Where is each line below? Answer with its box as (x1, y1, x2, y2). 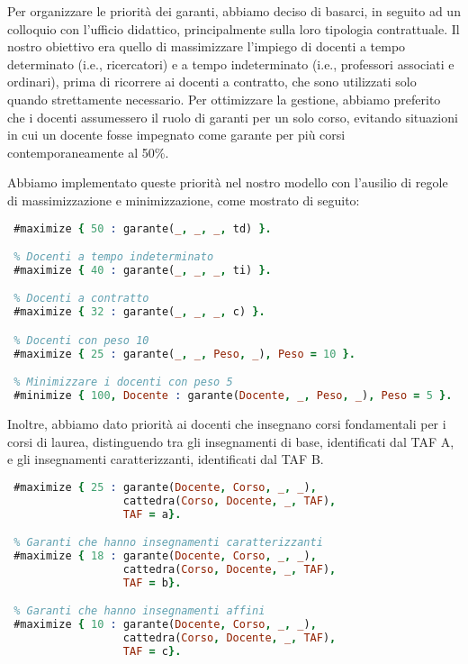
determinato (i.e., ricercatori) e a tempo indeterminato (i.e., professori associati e (7, 54, 454, 73)
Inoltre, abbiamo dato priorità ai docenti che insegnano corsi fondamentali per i (7, 414, 446, 433)
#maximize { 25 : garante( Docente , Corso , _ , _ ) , (13, 480, 317, 494)
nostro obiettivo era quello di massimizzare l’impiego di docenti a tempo (7, 37, 406, 56)
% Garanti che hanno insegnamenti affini (13, 605, 265, 618)
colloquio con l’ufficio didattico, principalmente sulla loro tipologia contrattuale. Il (7, 19, 460, 38)
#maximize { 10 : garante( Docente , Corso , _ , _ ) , (13, 618, 317, 632)
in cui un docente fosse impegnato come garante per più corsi (7, 125, 346, 144)
